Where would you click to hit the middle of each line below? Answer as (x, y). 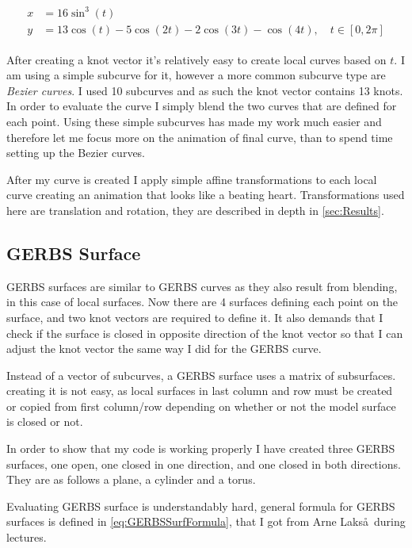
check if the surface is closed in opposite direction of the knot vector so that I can (205, 333)
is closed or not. (45, 422)
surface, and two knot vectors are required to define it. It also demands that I (195, 317)
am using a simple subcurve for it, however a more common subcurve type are (196, 75)
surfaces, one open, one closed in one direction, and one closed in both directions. (204, 464)
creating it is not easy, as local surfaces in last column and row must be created (200, 391)
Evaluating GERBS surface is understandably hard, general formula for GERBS (201, 506)
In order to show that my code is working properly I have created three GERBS (201, 448)
